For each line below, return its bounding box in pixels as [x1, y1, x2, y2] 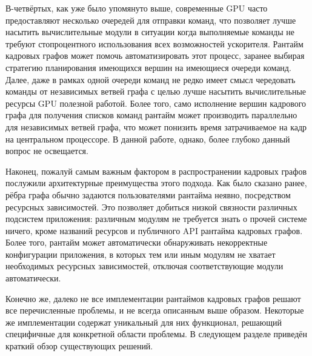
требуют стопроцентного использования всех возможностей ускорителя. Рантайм [5, 37, 304, 50]
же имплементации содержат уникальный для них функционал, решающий [5, 315, 282, 328]
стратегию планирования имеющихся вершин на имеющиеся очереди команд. [5, 61, 291, 73]
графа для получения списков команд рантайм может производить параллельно [5, 109, 297, 121]
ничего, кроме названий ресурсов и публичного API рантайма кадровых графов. [5, 224, 303, 237]
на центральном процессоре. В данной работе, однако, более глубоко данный [5, 132, 290, 145]
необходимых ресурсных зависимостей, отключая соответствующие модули [5, 260, 284, 272]
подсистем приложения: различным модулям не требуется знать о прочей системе [5, 212, 307, 225]
